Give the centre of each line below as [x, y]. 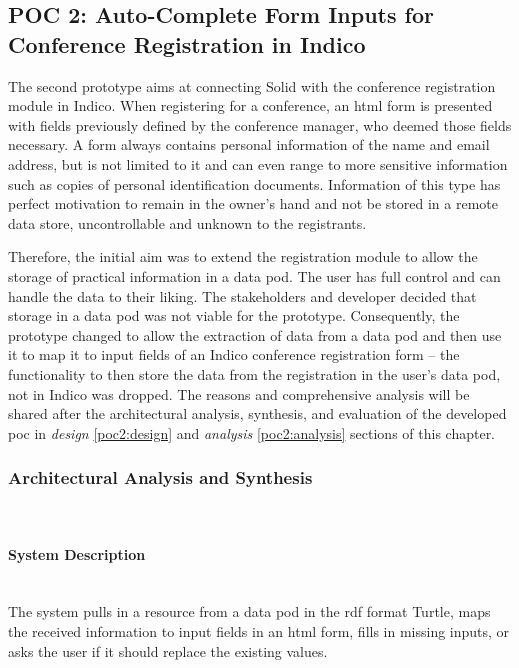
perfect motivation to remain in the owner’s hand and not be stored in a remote [253, 203]
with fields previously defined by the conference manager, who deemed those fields [260, 124]
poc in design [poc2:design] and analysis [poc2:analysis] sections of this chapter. [252, 432]
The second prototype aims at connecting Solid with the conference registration [252, 85]
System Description [77, 553]
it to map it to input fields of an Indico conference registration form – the [234, 354]
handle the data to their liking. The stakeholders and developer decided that [242, 295]
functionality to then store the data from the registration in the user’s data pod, [254, 373]
